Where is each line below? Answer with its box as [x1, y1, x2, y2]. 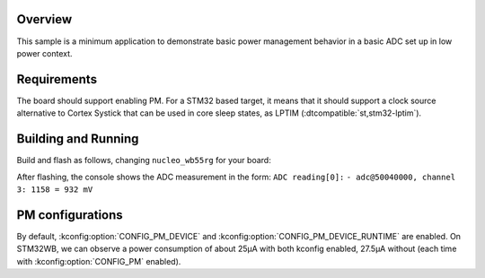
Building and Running [16, 131, 139, 147]
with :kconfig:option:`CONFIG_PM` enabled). [16, 256, 181, 266]
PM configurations [16, 207, 123, 222]
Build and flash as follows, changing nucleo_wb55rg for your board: [16, 155, 271, 166]
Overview [16, 12, 73, 27]
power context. [16, 48, 73, 58]
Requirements [16, 72, 98, 87]
